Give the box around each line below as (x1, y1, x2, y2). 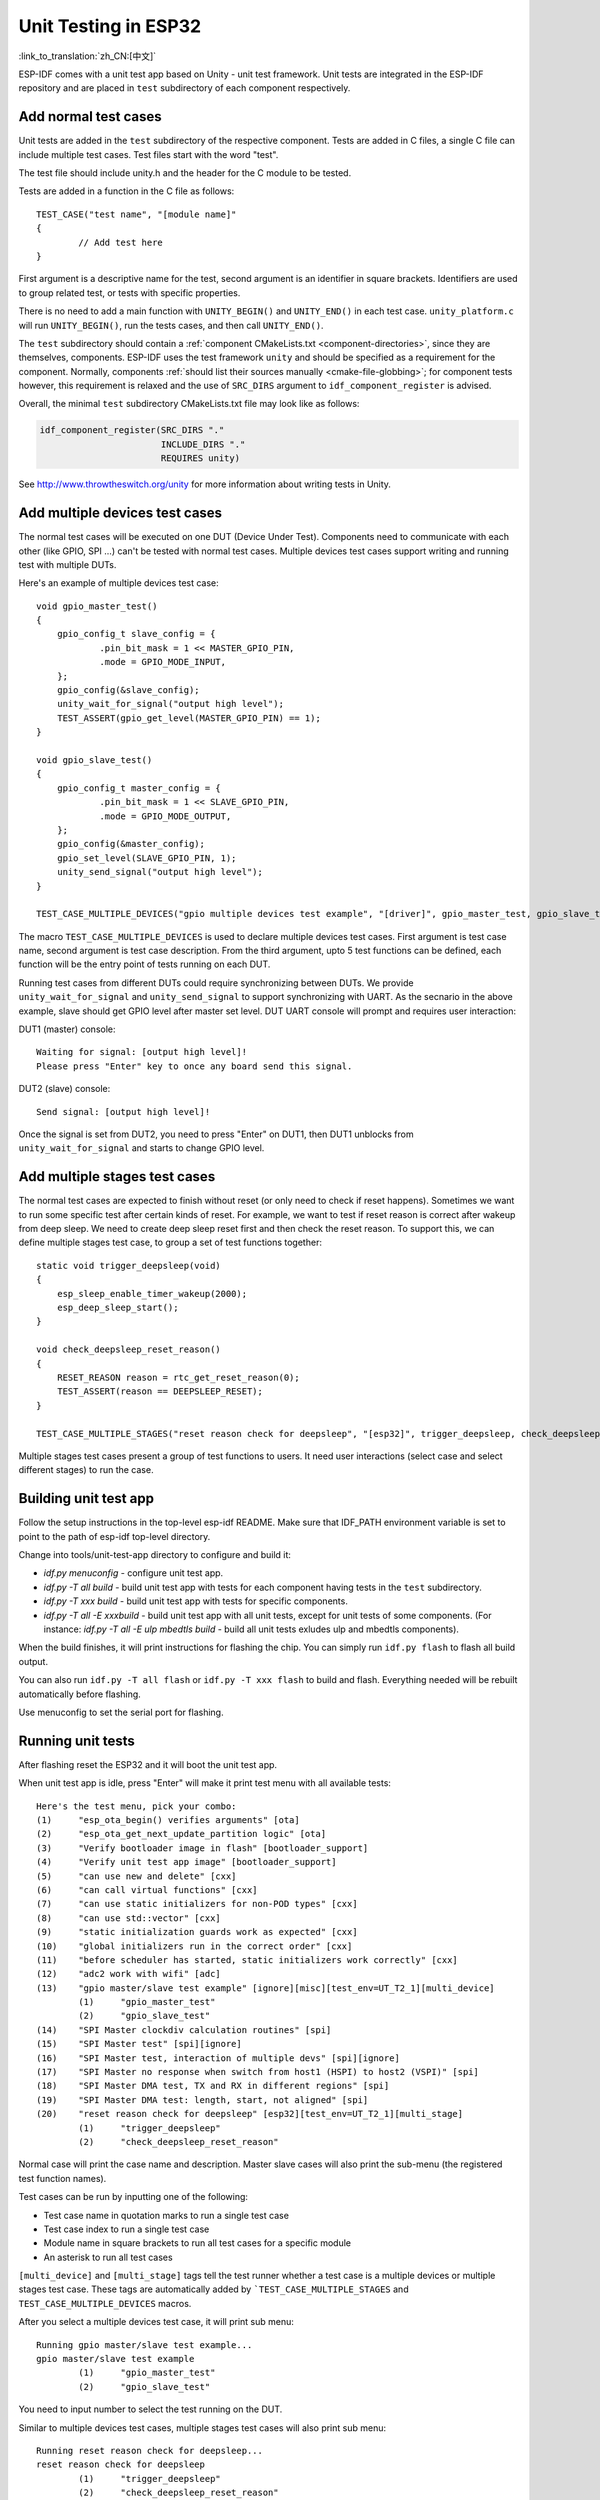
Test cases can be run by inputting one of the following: (18, 2191, 249, 2203)
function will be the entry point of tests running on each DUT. (18, 958, 271, 970)
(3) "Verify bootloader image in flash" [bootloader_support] (36, 1842, 369, 1854)
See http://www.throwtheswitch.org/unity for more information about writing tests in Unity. (18, 478, 392, 490)
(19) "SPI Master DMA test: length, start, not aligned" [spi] (36, 2094, 369, 2105)
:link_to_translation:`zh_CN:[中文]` (18, 50, 157, 62)
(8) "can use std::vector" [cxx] (36, 1912, 222, 1924)
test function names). (18, 2172, 107, 2184)
